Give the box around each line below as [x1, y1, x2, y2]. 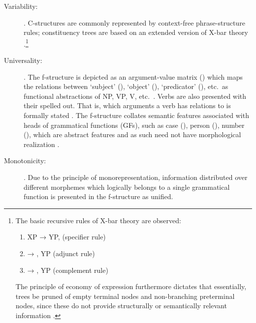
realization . [24, 139, 60, 149]
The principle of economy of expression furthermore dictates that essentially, [15, 281, 247, 292]
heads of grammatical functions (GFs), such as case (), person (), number [24, 119, 245, 130]
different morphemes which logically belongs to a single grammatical [24, 181, 230, 192]
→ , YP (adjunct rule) [27, 248, 95, 258]
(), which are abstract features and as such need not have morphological [24, 129, 241, 140]
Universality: [4, 55, 42, 65]
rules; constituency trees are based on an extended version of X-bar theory [24, 27, 248, 37]
